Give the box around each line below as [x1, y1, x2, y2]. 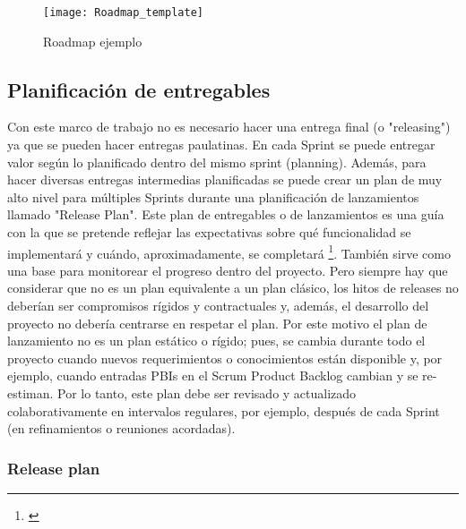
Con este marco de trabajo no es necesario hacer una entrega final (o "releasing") [7, 117, 451, 136]
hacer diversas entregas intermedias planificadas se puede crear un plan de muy [7, 170, 443, 189]
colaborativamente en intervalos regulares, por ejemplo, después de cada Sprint [7, 401, 440, 420]
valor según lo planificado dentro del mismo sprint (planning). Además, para [7, 152, 427, 171]
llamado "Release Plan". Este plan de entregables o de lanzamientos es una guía [7, 205, 444, 224]
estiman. [7, 384, 54, 403]
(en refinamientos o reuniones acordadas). [7, 419, 236, 438]
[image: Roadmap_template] [43, 6, 203, 19]
